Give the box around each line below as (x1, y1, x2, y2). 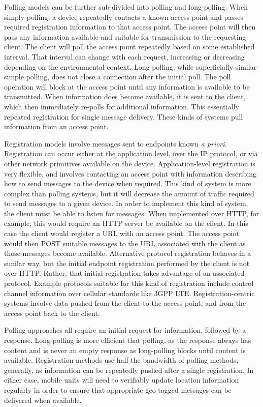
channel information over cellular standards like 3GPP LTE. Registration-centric (4, 287, 255, 298)
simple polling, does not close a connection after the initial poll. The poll (4, 71, 231, 82)
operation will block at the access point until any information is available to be (4, 81, 250, 92)
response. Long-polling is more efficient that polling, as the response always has (4, 335, 251, 345)
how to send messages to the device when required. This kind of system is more (4, 178, 251, 189)
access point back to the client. (4, 307, 100, 318)
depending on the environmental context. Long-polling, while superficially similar (4, 61, 257, 72)
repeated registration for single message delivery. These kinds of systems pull (4, 111, 243, 122)
